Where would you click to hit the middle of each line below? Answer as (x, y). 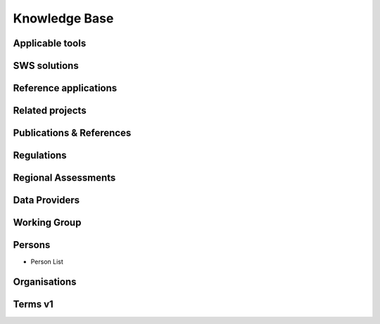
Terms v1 (33, 305)
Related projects (50, 111)
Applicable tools (50, 43)
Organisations (45, 282)
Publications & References (72, 133)
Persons (32, 245)
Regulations (40, 156)
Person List (47, 262)
